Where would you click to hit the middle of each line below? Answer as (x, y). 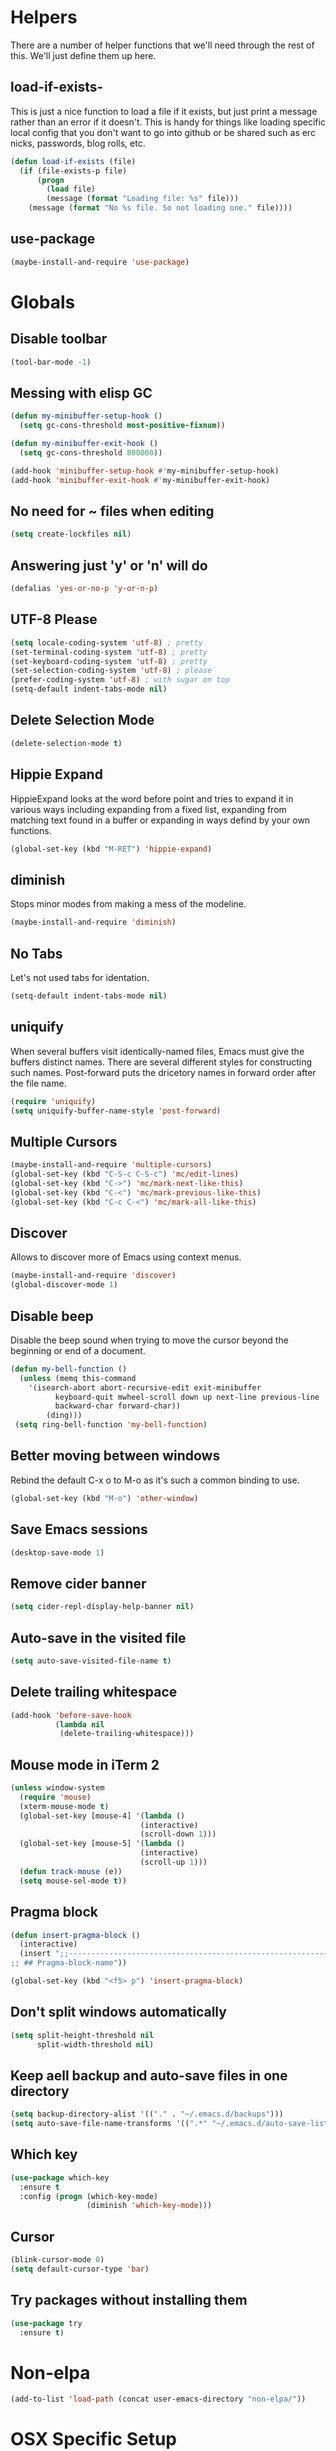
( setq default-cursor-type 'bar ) (80, 2269)
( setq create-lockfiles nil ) (71, 534)
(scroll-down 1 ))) (178, 1834)
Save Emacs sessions (79, 1529)
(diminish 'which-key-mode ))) (149, 2206)
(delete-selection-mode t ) (66, 743)
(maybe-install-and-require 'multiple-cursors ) (111, 1165)
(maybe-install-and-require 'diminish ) (93, 922)
